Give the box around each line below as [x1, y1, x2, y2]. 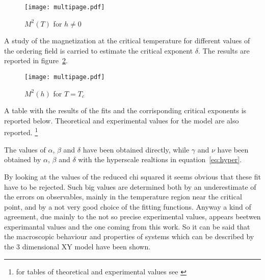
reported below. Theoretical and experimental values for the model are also [4, 115, 239, 125]
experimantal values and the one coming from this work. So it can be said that [4, 221, 250, 232]
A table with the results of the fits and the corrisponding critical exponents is [4, 105, 247, 116]
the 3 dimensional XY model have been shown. [4, 241, 151, 252]
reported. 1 [4, 125, 38, 138]
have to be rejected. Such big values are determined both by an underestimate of [4, 181, 256, 192]
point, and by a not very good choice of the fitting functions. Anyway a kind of [4, 201, 251, 212]
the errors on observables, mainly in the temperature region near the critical [4, 191, 242, 202]
